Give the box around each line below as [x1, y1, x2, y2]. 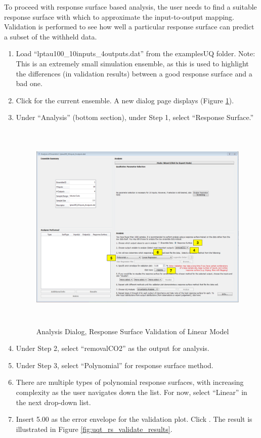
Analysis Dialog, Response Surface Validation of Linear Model [36, 326, 229, 336]
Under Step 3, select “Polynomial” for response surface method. [16, 360, 213, 370]
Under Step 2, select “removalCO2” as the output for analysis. [16, 343, 209, 353]
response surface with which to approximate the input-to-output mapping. [4, 11, 234, 22]
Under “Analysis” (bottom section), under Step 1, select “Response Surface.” [16, 112, 254, 123]
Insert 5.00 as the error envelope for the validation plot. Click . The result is [16, 414, 252, 424]
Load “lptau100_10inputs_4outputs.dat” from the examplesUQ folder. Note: [16, 48, 255, 59]
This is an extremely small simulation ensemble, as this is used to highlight [16, 58, 249, 68]
